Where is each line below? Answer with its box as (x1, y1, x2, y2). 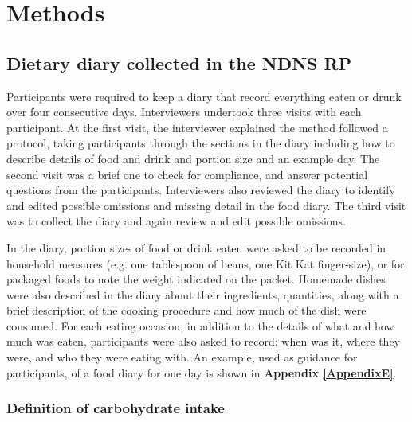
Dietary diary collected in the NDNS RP (6, 50, 352, 75)
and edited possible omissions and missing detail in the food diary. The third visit (6, 197, 406, 213)
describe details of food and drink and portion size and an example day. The (6, 150, 380, 166)
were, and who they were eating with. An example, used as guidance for (6, 349, 358, 365)
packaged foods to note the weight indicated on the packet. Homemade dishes (6, 271, 386, 287)
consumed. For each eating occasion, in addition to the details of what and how (6, 317, 394, 334)
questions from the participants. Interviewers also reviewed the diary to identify (6, 182, 395, 198)
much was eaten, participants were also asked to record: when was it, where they (6, 333, 401, 350)
